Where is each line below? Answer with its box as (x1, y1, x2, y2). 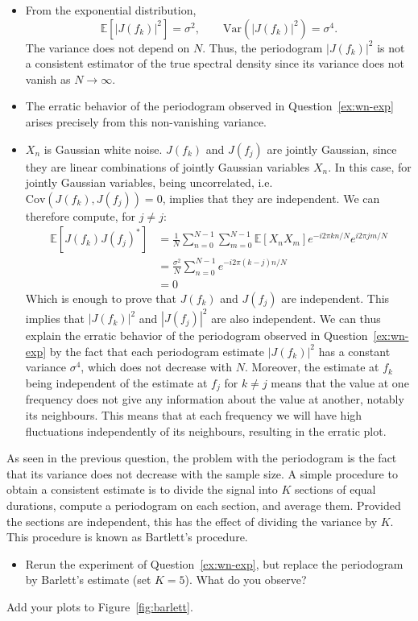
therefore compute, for (25, 207, 136, 224)
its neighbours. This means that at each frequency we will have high (25, 407, 362, 424)
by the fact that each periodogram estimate (49, 342, 264, 359)
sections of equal (294, 481, 376, 498)
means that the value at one (271, 375, 409, 391)
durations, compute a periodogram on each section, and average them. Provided (6, 497, 401, 514)
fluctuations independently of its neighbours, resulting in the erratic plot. (25, 422, 387, 439)
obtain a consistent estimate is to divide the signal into (6, 481, 278, 498)
